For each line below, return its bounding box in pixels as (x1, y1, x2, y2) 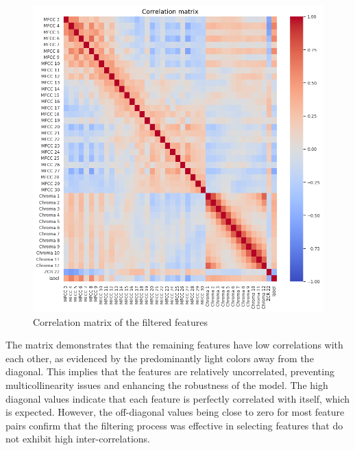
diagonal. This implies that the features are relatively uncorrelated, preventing (5, 364, 334, 379)
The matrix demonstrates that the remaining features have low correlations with (5, 337, 343, 352)
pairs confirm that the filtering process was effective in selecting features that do (5, 418, 343, 432)
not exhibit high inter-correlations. (5, 431, 151, 446)
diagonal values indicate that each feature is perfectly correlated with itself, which (5, 391, 350, 405)
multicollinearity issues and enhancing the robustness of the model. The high (5, 378, 328, 392)
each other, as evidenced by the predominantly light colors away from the (5, 351, 314, 365)
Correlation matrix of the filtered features (33, 314, 208, 329)
